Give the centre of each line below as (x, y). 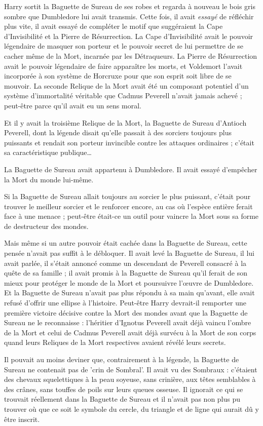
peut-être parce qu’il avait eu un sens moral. (73, 105)
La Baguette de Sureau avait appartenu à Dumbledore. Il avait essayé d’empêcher (131, 169)
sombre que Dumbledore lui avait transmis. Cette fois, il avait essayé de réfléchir (129, 16)
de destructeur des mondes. (46, 226)
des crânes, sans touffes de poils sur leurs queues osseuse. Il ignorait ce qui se (124, 389)
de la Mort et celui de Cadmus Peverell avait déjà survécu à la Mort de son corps (130, 332)
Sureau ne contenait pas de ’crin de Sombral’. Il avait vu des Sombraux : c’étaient (131, 369)
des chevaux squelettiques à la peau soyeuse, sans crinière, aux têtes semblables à (130, 379)
